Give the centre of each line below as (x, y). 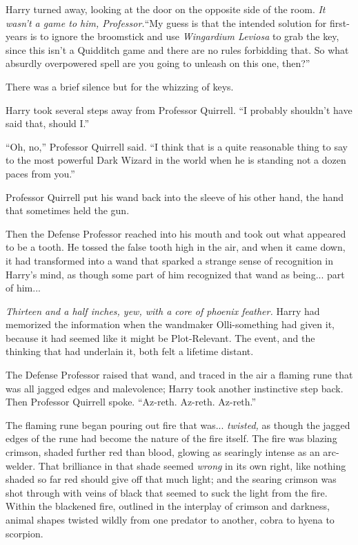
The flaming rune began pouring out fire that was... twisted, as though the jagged (178, 424)
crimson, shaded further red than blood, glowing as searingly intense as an (163, 452)
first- (339, 22)
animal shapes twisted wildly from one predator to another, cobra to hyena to (170, 519)
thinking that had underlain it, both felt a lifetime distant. (130, 351)
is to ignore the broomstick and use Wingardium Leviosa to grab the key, (185, 36)
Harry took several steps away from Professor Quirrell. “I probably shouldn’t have (179, 109)
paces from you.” (40, 173)
